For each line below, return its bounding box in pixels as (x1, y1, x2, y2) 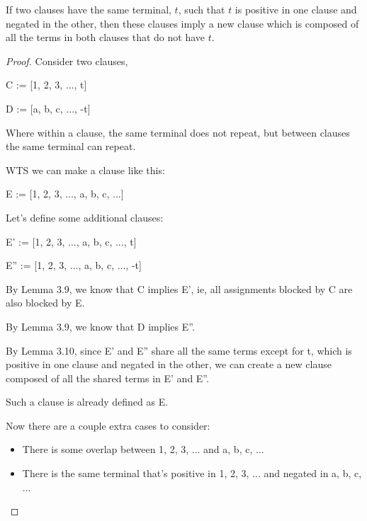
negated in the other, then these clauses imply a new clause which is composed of (6, 16, 359, 30)
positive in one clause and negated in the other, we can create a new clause (6, 357, 332, 372)
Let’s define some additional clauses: (6, 210, 164, 224)
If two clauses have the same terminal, (6, 2, 171, 16)
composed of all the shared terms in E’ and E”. (6, 370, 209, 385)
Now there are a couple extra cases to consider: (6, 418, 210, 433)
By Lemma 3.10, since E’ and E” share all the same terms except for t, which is (6, 343, 352, 357)
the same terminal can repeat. (6, 139, 136, 154)
